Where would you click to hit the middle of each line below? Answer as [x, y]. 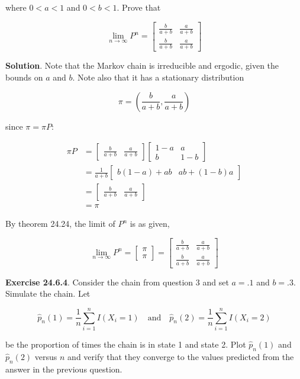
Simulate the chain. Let [48, 293]
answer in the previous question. [64, 369]
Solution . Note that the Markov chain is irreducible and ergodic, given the [142, 65]
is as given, [150, 224]
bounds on [24, 77]
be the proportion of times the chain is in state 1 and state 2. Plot [126, 344]
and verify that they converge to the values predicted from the [181, 356]
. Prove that [139, 7]
